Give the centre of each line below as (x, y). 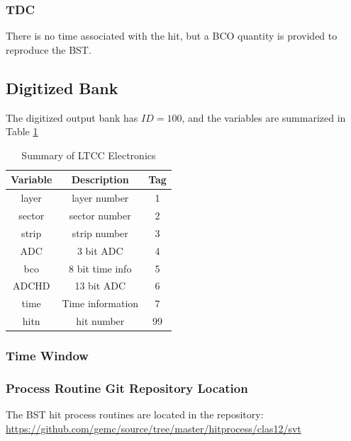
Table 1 (22, 131)
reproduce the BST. (49, 49)
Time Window (47, 356)
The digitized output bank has (72, 117)
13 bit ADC (100, 286)
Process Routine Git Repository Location (127, 388)
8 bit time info (100, 268)
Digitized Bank (62, 87)
